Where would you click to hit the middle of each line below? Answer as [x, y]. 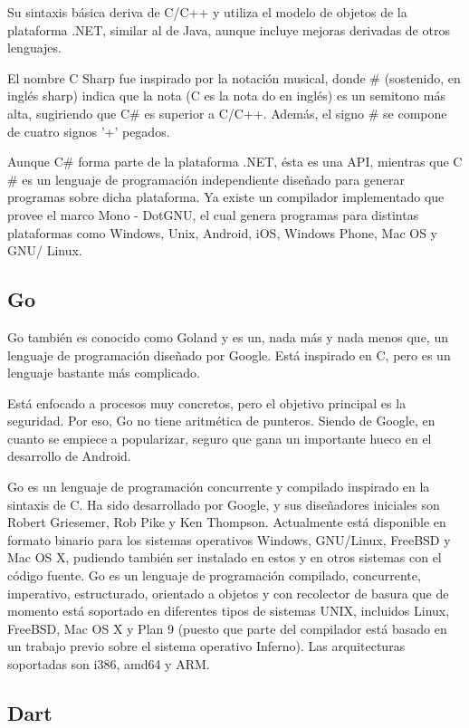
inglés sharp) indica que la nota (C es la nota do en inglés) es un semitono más [226, 96]
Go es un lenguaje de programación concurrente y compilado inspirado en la [219, 487]
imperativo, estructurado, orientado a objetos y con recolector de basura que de [228, 593]
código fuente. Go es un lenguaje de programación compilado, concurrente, [214, 575]
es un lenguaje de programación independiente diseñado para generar [214, 179]
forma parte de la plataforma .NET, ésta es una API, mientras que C [270, 162]
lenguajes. [34, 48]
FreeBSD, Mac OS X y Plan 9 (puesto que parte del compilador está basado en [227, 628]
